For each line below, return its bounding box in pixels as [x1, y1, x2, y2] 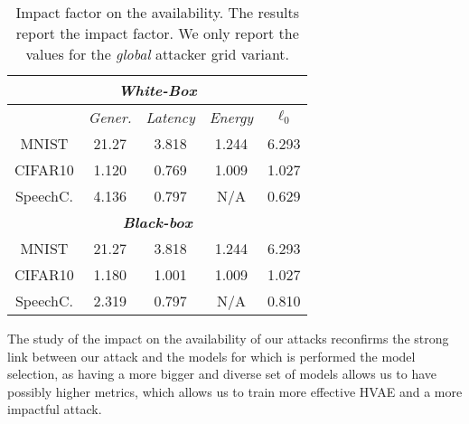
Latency [145, 107, 195, 127]
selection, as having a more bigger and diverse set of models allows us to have [7, 364, 437, 383]
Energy [209, 107, 254, 127]
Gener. [88, 107, 132, 127]
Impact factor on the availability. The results [15, 2, 300, 23]
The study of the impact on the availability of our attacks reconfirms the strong [7, 329, 449, 347]
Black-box [122, 212, 192, 232]
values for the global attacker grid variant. [25, 43, 290, 64]
